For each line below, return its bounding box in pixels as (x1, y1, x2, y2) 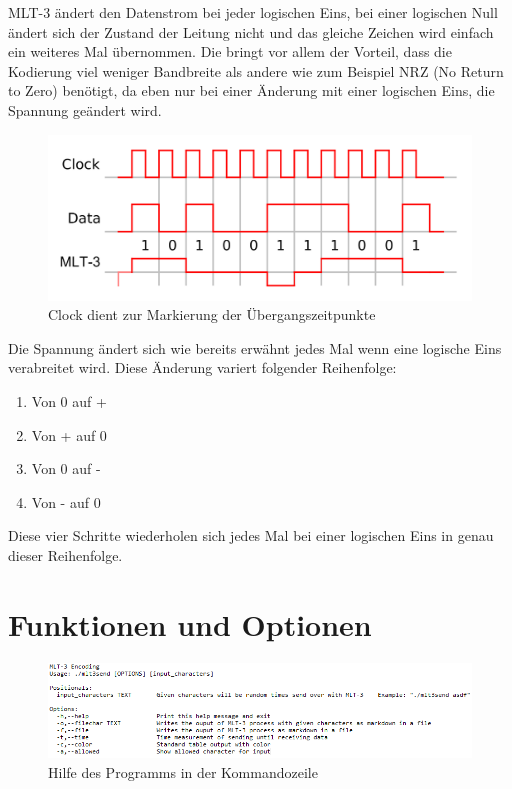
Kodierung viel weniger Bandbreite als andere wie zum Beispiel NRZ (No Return (8, 60, 504, 81)
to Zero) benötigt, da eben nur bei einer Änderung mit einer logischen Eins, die (8, 80, 495, 101)
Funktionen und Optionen (8, 603, 372, 644)
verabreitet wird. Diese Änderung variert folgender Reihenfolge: (8, 357, 397, 378)
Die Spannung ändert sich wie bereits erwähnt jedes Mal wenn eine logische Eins (8, 337, 502, 358)
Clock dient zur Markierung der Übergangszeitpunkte (48, 304, 376, 325)
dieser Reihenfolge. (8, 544, 123, 565)
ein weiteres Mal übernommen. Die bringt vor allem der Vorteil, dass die (8, 41, 452, 62)
